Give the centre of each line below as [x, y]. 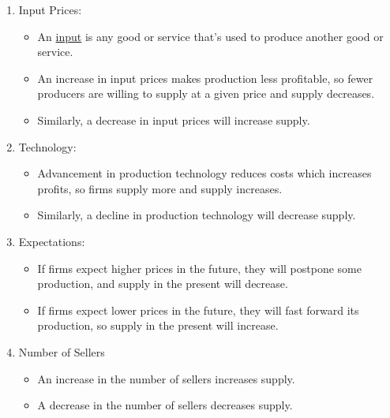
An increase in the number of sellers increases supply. [166, 378]
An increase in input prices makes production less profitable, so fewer [205, 78]
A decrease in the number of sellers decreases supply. [165, 405]
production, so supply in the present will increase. [158, 325]
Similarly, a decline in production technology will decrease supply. [197, 215]
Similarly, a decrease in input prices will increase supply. [174, 119]
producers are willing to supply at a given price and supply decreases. [206, 93]
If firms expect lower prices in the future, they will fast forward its [198, 310]
